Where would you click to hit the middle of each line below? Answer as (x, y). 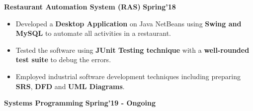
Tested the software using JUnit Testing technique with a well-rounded (132, 50)
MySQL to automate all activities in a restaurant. (93, 33)
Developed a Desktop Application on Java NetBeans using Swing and (128, 23)
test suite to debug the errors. (63, 59)
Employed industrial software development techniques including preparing (128, 76)
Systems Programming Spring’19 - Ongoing (80, 103)
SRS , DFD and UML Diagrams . (70, 86)
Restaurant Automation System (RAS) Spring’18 (90, 6)
